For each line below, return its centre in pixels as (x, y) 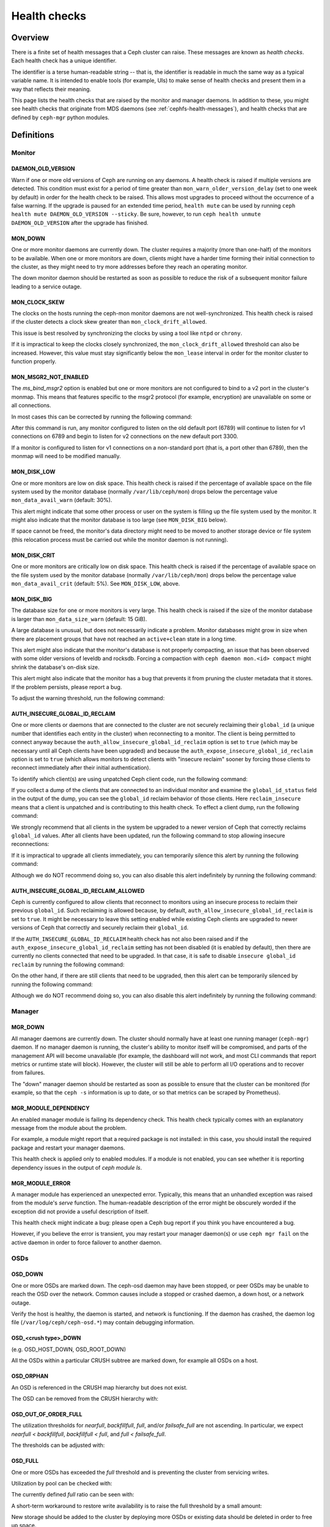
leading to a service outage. (46, 286)
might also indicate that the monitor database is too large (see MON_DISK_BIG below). (119, 520)
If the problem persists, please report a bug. (67, 687)
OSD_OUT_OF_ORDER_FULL (47, 1414)
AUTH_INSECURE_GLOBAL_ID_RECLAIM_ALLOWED (78, 891)
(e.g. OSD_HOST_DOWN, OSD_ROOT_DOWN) (69, 1349)
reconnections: (30, 844)
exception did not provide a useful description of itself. (80, 1211)
